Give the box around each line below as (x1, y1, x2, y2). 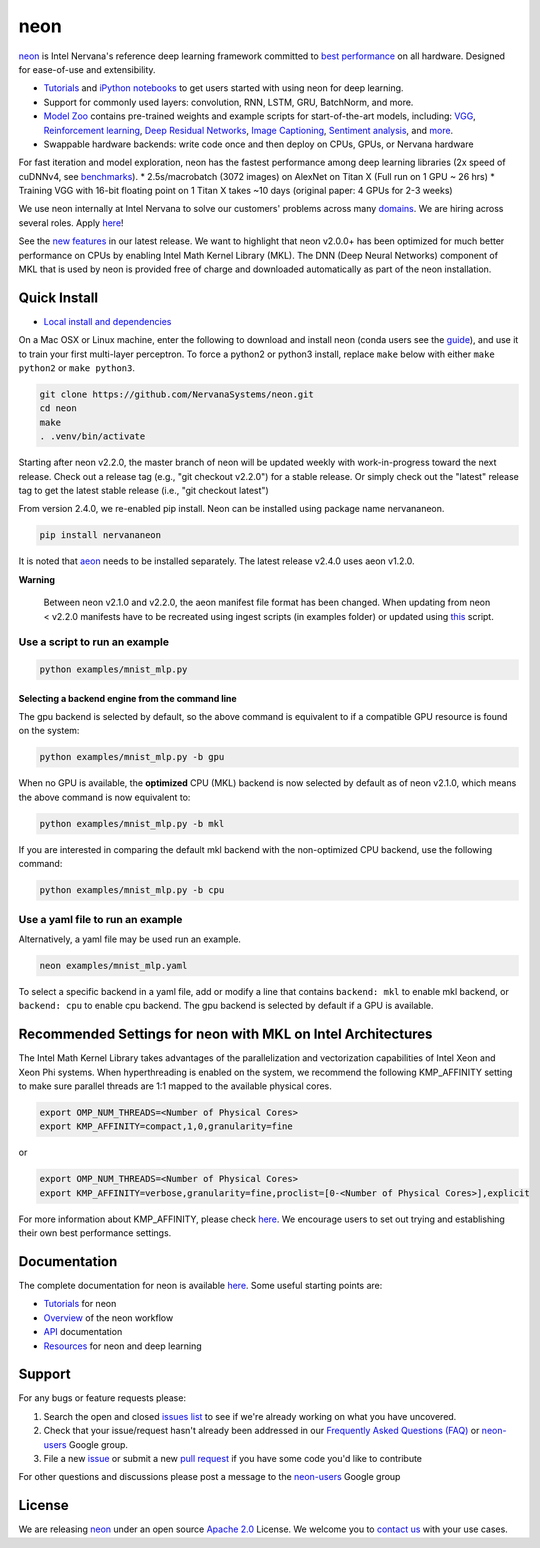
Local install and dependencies (43, 315, 172, 327)
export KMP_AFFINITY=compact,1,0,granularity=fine (39, 1121, 294, 1132)
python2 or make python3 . (18, 362, 135, 374)
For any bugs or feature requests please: (18, 1392, 187, 1404)
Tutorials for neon (43, 1298, 117, 1310)
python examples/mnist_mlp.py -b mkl (39, 818, 225, 829)
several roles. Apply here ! (18, 216, 124, 229)
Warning (18, 573, 55, 585)
